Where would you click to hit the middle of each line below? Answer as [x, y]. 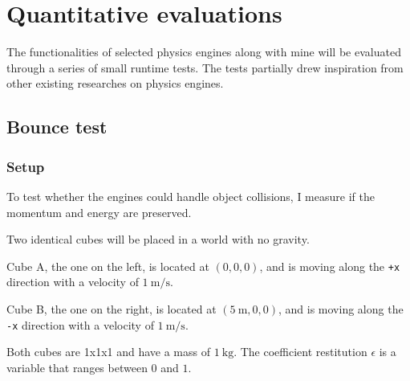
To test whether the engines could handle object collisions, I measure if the [191, 196]
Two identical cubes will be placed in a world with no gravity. [158, 239]
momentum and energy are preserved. [99, 212]
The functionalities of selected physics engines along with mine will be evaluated [204, 52]
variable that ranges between [77, 367]
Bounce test [57, 127]
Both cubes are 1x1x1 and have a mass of [108, 352]
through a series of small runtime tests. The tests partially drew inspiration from [205, 67]
